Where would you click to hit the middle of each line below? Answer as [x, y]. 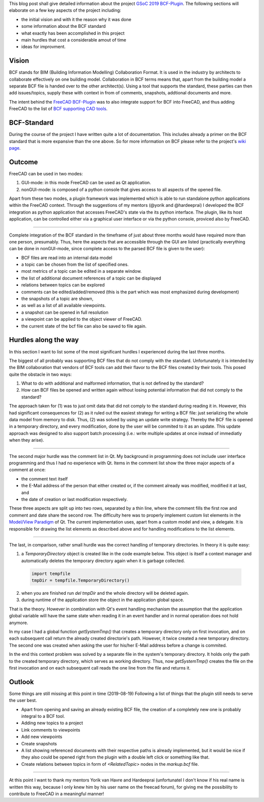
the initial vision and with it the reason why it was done [76, 19]
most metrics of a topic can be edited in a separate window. [81, 271]
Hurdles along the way [44, 340]
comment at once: [27, 470]
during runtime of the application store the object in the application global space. [103, 600]
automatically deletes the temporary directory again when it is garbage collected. [103, 561]
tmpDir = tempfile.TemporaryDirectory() [80, 581]
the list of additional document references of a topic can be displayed [91, 278]
